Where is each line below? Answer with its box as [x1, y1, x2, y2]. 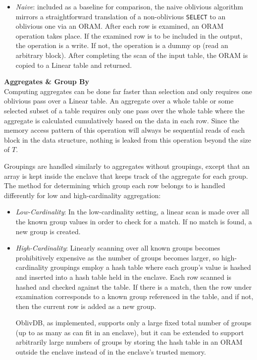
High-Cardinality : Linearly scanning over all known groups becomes [15, 243, 220, 253]
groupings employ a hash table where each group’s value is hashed [50, 262, 251, 272]
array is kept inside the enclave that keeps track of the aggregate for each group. [4, 170, 248, 181]
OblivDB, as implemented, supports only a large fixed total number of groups [15, 317, 252, 328]
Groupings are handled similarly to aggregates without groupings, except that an [4, 160, 250, 171]
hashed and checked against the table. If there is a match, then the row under [15, 281, 252, 292]
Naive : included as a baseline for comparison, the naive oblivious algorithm [15, 1, 243, 11]
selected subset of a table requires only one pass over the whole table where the [4, 105, 245, 115]
